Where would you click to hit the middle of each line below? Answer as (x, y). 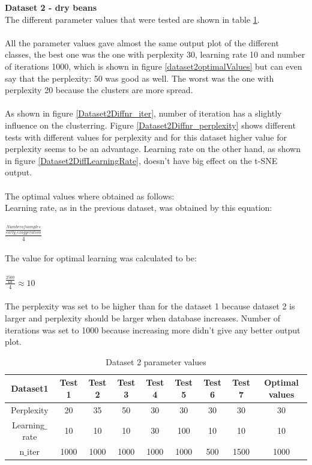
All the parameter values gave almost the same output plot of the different (142, 42)
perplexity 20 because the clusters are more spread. (99, 90)
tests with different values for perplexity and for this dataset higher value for (146, 137)
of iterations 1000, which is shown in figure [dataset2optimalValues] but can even (154, 66)
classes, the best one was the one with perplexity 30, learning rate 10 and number (155, 54)
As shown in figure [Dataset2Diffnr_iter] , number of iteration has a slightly (143, 113)
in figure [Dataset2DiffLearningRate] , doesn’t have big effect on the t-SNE (141, 160)
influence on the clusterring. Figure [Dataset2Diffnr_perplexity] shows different (150, 125)
